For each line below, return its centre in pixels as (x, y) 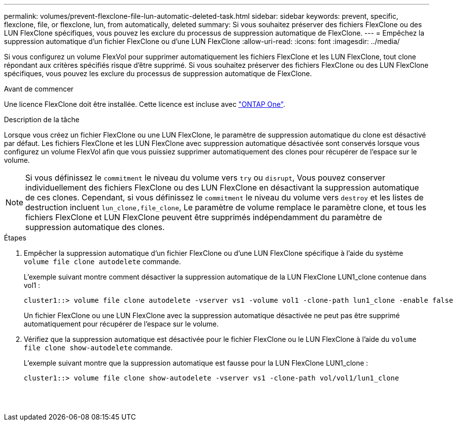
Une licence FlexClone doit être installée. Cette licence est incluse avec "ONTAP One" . (145, 104)
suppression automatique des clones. (95, 227)
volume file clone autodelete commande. (102, 261)
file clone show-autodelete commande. (98, 348)
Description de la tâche (42, 119)
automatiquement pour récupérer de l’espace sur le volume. (121, 324)
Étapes (15, 238)
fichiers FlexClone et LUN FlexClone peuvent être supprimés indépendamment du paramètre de (204, 217)
